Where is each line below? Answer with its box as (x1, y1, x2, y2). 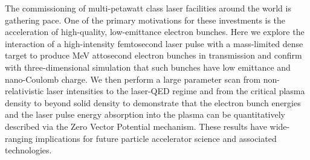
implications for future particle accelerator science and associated (35, 132, 277, 144)
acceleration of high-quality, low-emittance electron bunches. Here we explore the (5, 25, 305, 38)
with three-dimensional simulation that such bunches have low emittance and (5, 60, 291, 73)
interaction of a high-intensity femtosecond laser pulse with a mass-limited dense (5, 37, 303, 50)
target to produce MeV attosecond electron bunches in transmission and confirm (5, 49, 302, 62)
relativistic (5, 85, 44, 97)
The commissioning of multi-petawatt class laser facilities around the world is (5, 2, 291, 14)
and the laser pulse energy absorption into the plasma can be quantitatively (5, 108, 286, 121)
